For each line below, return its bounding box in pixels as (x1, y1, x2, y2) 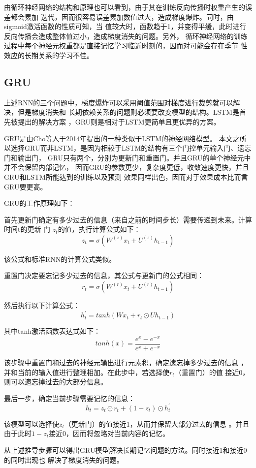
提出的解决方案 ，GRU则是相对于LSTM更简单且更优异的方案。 (17, 116, 221, 126)
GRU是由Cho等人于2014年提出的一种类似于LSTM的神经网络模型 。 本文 (4, 133, 233, 143)
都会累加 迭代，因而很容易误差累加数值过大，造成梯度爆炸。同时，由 (10, 11, 234, 22)
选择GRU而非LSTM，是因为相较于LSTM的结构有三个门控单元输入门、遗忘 (10, 143, 252, 153)
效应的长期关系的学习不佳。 (4, 50, 94, 60)
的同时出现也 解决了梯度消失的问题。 (4, 454, 124, 465)
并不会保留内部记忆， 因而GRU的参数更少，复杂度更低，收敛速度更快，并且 (4, 162, 250, 172)
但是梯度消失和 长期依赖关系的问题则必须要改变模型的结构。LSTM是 (17, 107, 240, 117)
